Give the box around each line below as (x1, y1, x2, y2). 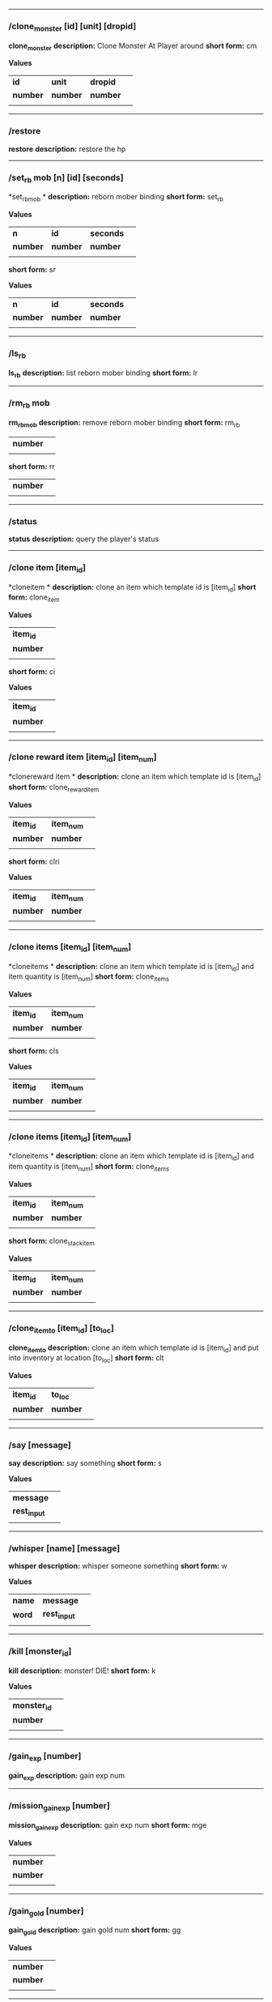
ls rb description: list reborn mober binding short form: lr (8, 368, 198, 379)
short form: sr (8, 265, 57, 275)
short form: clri (8, 856, 60, 866)
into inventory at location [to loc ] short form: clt (8, 1353, 164, 1365)
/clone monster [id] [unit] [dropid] (8, 20, 137, 33)
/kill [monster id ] (8, 1646, 72, 1658)
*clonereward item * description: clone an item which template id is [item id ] (8, 771, 261, 783)
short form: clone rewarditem (8, 782, 100, 794)
